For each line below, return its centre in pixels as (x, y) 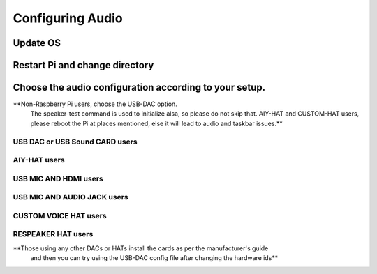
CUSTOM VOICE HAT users (60, 215)
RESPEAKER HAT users (53, 234)
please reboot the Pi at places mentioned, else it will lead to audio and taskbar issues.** (156, 123)
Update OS (37, 43)
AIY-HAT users (39, 160)
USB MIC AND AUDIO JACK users (71, 197)
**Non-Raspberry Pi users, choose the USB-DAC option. (95, 104)
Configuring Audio (68, 18)
